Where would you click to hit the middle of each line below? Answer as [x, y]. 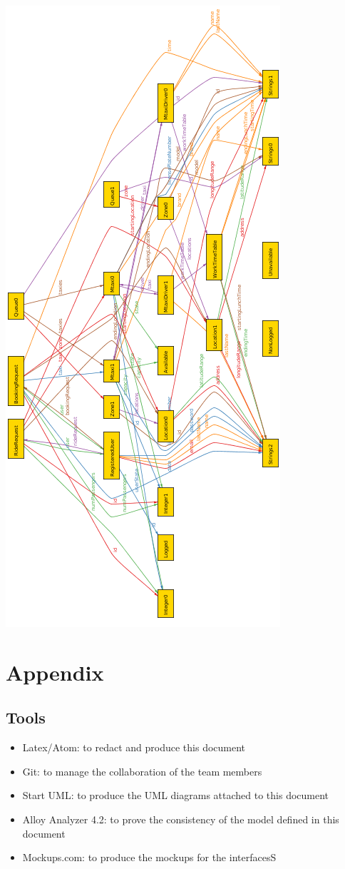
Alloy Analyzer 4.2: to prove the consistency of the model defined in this [181, 819]
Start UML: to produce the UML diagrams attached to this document [176, 795]
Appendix [55, 672]
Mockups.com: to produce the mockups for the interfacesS [149, 857]
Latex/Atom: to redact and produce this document [134, 747]
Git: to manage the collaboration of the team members [142, 771]
